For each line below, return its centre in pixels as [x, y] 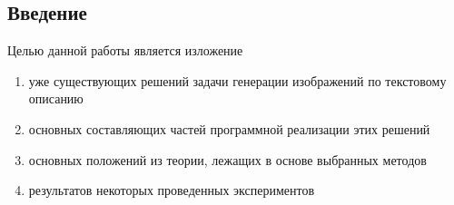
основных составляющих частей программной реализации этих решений [229, 128]
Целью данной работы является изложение [125, 50]
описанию [56, 98]
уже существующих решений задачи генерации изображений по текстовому [237, 80]
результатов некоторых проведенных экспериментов [172, 190]
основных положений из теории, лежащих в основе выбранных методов [227, 159]
